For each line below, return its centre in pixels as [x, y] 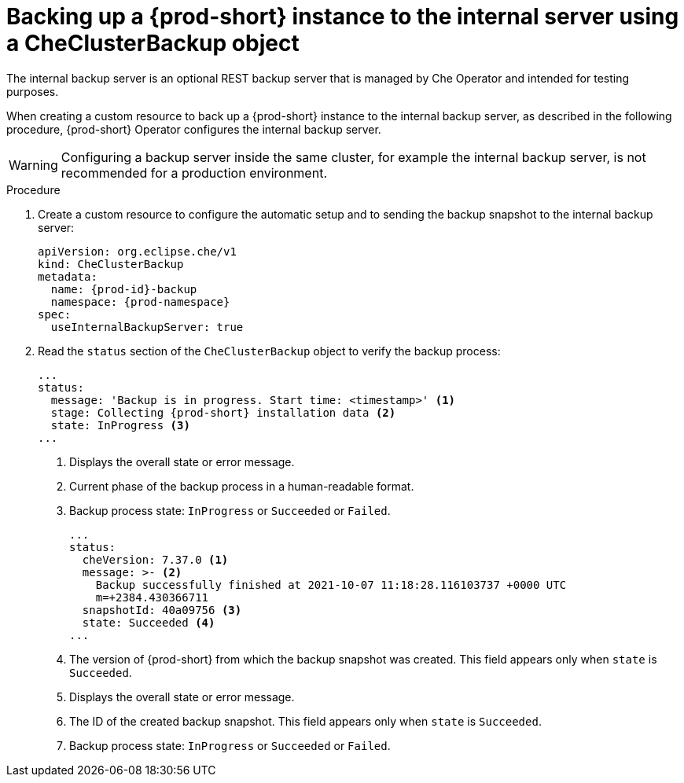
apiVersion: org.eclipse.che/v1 [137, 251]
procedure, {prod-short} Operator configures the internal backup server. [194, 129]
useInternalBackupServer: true [147, 327]
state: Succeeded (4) [149, 622]
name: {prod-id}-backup [124, 289]
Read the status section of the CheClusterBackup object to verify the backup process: [269, 351]
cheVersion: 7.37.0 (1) [155, 559]
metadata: [68, 276]
